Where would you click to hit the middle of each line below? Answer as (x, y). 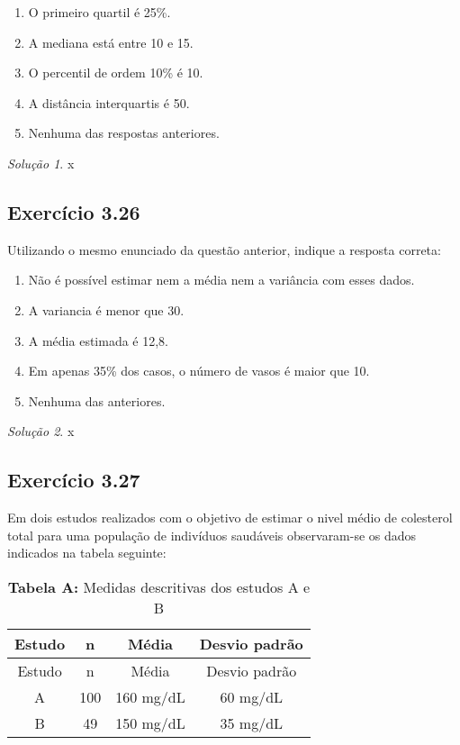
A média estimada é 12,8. (99, 340)
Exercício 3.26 (74, 211)
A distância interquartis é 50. (109, 102)
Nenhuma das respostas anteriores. (124, 133)
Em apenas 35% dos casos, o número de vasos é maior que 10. (199, 371)
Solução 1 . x (41, 163)
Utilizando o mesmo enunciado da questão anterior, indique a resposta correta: (224, 249)
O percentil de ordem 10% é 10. (116, 73)
